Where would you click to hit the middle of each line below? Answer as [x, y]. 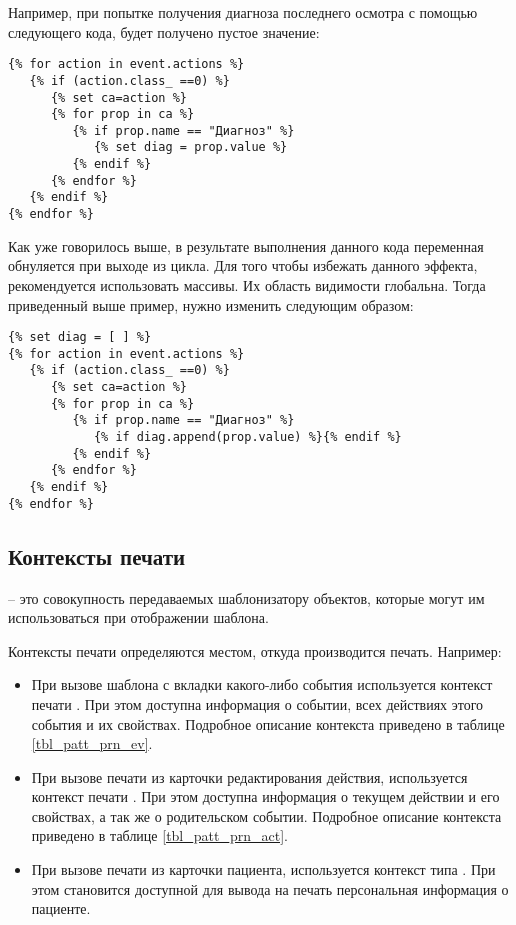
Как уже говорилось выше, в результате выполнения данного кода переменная [246, 245]
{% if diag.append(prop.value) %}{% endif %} [247, 437]
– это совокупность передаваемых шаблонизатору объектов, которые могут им [246, 597]
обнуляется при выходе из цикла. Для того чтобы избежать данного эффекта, [243, 265]
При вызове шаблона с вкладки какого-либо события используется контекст [262, 684]
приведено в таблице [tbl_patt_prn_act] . [159, 835]
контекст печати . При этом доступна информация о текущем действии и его [265, 796]
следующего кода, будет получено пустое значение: [164, 31]
